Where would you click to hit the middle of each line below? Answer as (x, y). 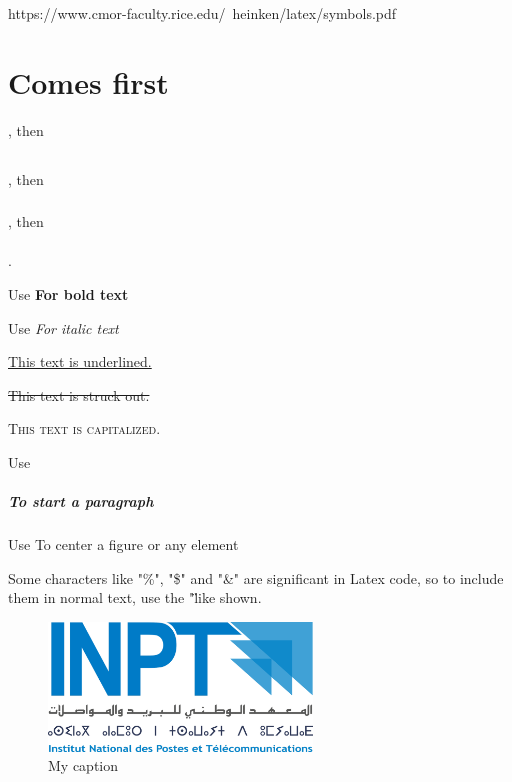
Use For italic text (63, 327)
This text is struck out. (79, 394)
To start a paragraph (81, 501)
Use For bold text (68, 294)
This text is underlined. (80, 361)
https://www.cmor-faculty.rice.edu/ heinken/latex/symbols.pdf (202, 13)
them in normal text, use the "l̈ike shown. (135, 597)
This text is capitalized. (84, 428)
